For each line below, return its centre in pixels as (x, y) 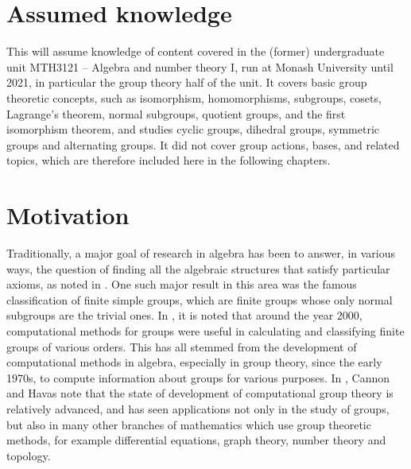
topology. (29, 455)
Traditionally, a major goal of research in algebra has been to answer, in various (201, 253)
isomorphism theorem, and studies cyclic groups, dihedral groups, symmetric (193, 129)
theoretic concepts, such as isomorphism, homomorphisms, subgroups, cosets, (194, 97)
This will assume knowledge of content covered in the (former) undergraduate (196, 51)
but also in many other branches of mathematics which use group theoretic (189, 424)
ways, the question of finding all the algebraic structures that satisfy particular (198, 268)
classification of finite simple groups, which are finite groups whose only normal (200, 299)
